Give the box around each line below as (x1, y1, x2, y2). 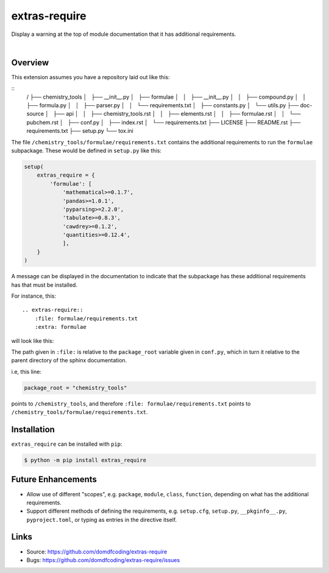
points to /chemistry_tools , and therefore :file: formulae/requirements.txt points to (11, 399, 251, 407)
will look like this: (11, 337, 54, 344)
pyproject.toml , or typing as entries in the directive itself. (26, 516, 177, 523)
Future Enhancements (11, 474, 97, 485)
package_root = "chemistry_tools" (24, 384, 127, 391)
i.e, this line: (11, 368, 42, 375)
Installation (11, 424, 55, 435)
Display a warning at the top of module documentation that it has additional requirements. (11, 30, 236, 38)
